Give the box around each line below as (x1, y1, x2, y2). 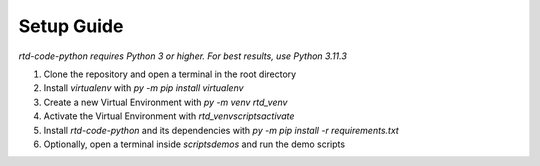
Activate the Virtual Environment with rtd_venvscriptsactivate (43, 110, 295, 122)
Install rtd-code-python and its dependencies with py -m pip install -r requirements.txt (43, 124, 399, 136)
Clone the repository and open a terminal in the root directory (43, 68, 297, 80)
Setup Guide (18, 15, 124, 37)
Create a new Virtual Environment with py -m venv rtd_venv (43, 96, 288, 108)
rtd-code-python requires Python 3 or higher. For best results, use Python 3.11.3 (18, 50, 347, 62)
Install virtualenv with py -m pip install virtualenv (43, 82, 244, 94)
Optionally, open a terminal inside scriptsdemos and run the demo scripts (43, 138, 345, 150)
